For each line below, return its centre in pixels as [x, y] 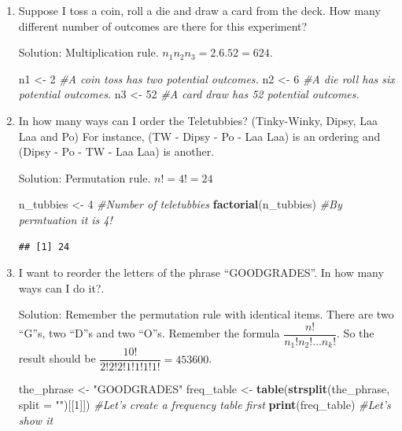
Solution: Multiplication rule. [89, 52]
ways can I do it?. [61, 287]
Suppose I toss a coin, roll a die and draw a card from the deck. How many [199, 10]
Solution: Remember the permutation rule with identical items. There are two [206, 314]
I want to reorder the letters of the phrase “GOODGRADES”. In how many [201, 273]
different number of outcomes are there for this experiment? [163, 26]
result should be [57, 358]
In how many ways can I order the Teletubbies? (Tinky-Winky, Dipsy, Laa [198, 120]
